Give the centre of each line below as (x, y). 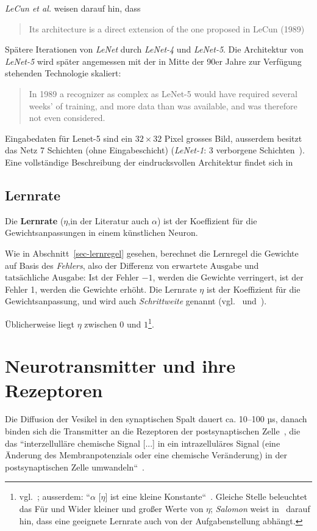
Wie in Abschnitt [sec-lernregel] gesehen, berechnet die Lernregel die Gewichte (152, 253)
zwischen (101, 324)
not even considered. (67, 118)
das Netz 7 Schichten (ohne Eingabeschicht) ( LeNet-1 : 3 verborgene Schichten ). (155, 150)
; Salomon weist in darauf (260, 509)
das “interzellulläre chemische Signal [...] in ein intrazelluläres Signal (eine (143, 443)
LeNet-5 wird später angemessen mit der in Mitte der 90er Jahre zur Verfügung (153, 61)
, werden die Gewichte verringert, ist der (228, 277)
